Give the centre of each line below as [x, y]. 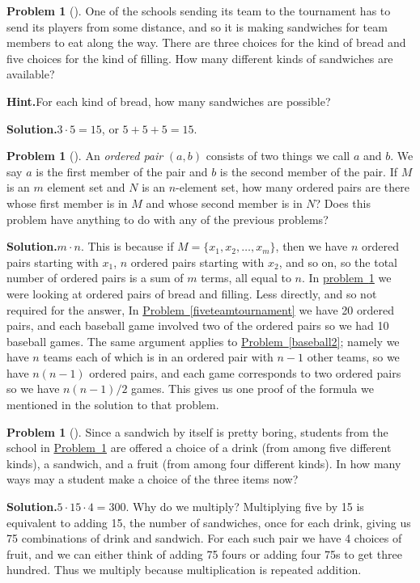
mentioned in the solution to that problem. [113, 405]
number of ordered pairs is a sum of [95, 278]
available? [31, 74]
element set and [86, 187]
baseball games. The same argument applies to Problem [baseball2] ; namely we [203, 341]
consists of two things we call [278, 156]
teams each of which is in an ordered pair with [158, 357]
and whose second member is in [224, 203]
